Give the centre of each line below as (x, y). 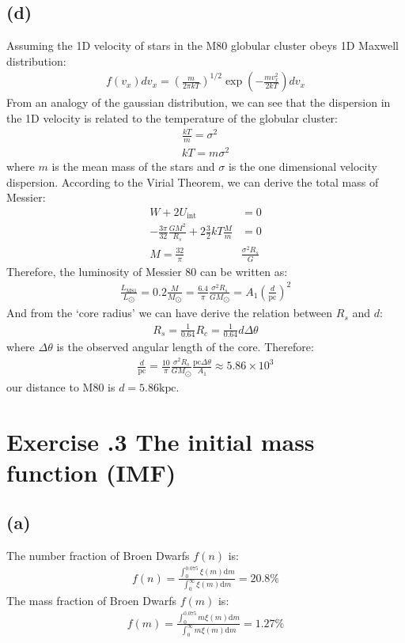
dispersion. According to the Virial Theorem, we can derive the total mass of (193, 182)
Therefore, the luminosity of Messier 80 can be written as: (147, 271)
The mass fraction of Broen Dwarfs (91, 601)
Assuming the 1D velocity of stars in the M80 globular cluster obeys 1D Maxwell (203, 45)
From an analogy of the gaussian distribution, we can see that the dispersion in (199, 102)
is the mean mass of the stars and (133, 166)
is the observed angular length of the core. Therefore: (185, 347)
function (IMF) (91, 472)
